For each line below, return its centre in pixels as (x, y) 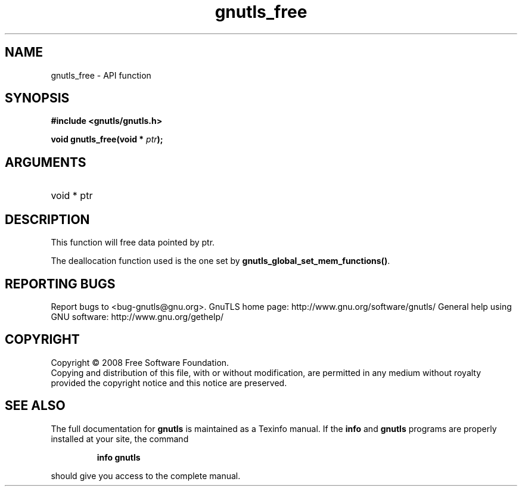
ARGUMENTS (46, 162)
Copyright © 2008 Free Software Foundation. (140, 362)
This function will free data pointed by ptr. (133, 243)
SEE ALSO (35, 406)
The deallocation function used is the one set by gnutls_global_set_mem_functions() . (220, 261)
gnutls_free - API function (101, 75)
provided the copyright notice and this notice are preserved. (169, 383)
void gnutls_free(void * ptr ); (107, 139)
